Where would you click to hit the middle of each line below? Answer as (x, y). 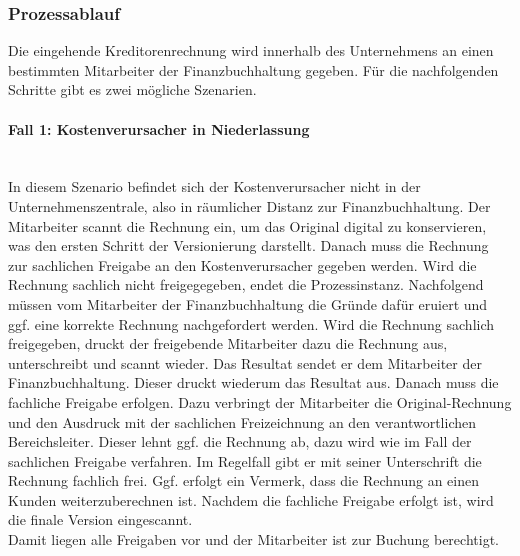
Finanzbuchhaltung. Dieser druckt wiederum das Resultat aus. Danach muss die (253, 382)
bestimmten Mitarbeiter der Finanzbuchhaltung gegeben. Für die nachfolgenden (253, 69)
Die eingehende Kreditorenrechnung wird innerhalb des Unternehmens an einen (251, 50)
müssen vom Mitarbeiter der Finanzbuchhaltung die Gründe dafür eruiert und (248, 303)
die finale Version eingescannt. (100, 519)
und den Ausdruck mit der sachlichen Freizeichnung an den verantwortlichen (242, 421)
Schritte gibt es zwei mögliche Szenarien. (132, 89)
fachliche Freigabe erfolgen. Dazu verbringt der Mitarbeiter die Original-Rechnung (260, 401)
